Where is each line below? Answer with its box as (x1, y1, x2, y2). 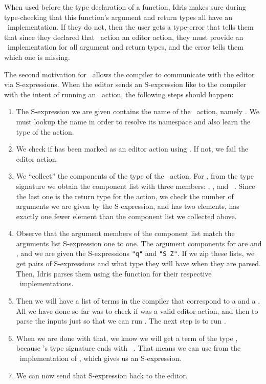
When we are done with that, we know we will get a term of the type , (16, 332, 238, 343)
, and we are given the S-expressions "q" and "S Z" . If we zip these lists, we (16, 248, 255, 259)
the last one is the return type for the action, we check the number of (16, 190, 234, 201)
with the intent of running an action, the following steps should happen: (4, 89, 234, 99)
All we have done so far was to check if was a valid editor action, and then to (16, 305, 258, 316)
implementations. (19, 278, 74, 289)
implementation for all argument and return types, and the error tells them (7, 41, 243, 52)
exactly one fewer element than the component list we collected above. (16, 210, 237, 221)
